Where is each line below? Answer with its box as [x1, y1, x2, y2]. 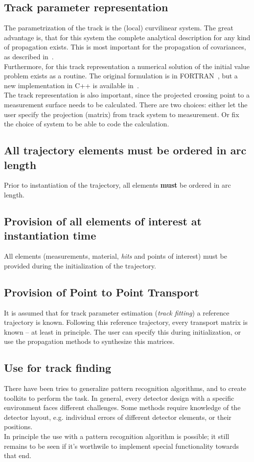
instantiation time [4, 228, 96, 243]
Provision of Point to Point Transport [4, 284, 199, 299]
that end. [4, 450, 32, 461]
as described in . [4, 51, 54, 61]
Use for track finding [4, 360, 112, 375]
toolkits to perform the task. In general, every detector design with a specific [4, 392, 234, 403]
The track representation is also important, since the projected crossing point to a [4, 90, 250, 100]
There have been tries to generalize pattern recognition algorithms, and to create [4, 383, 247, 393]
